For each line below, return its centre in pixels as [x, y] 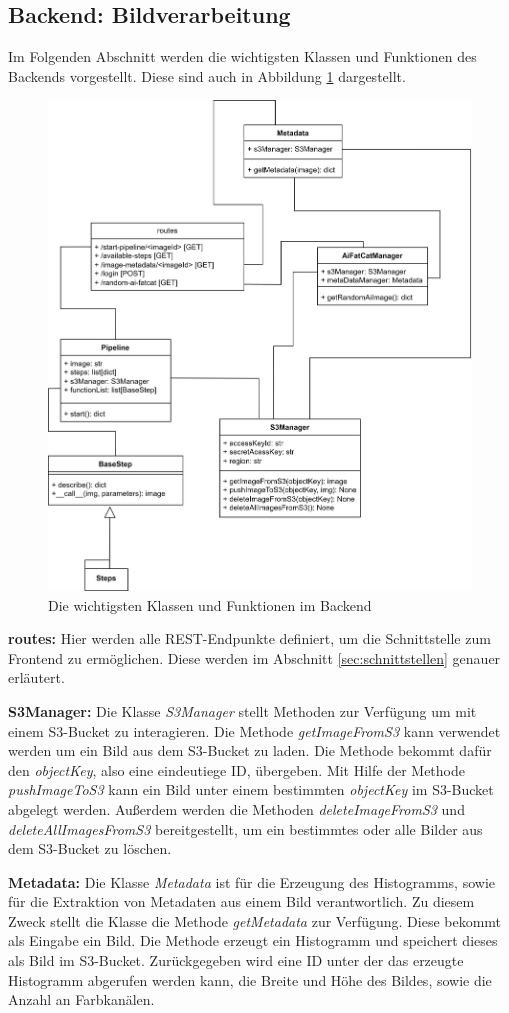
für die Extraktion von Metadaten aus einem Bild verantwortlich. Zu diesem [241, 901]
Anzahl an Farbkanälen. [81, 999]
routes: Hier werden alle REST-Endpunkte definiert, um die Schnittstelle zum [249, 638]
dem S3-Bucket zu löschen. [90, 848]
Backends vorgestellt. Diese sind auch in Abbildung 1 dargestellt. [207, 75]
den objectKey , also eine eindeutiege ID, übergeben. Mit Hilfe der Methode [236, 769]
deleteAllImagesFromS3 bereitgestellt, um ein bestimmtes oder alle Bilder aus [245, 828]
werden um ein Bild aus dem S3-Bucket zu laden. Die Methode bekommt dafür [250, 750]
